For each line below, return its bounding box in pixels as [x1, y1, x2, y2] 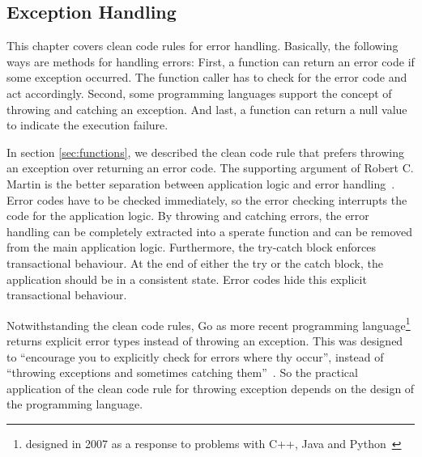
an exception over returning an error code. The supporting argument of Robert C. [6, 159, 414, 176]
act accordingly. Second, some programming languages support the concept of [6, 84, 392, 101]
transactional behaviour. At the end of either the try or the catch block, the [6, 254, 384, 271]
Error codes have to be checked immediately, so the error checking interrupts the [6, 191, 407, 208]
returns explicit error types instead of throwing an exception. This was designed [6, 332, 403, 349]
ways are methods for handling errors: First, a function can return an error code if [6, 53, 415, 70]
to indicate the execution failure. [6, 116, 168, 133]
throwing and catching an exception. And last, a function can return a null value [6, 100, 407, 117]
